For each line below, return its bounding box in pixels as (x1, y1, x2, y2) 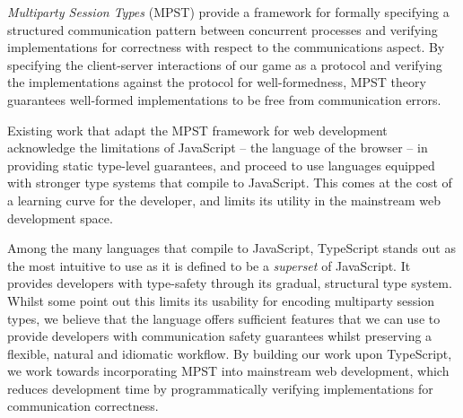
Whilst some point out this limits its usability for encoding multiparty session (7, 291, 435, 309)
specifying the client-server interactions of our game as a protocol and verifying (7, 55, 442, 74)
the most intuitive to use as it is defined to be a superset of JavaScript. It (7, 256, 411, 274)
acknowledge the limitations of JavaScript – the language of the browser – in (7, 138, 428, 157)
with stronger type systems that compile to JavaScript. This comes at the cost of (7, 173, 452, 192)
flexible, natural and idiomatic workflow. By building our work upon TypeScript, (7, 344, 452, 362)
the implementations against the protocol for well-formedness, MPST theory (7, 73, 426, 91)
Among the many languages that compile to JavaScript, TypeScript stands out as (7, 239, 456, 257)
